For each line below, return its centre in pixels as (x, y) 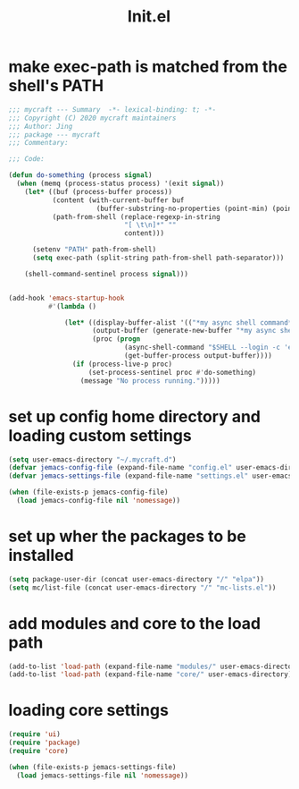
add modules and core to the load (135, 623)
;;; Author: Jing (41, 126)
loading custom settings (100, 435)
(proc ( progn (116, 339)
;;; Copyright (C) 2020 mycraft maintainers (92, 118)
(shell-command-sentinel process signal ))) (107, 274)
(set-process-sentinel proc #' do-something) (172, 372)
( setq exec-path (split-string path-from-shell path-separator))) (158, 258)
